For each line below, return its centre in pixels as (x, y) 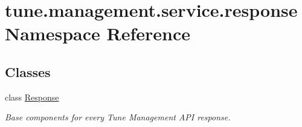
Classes (28, 71)
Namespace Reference (98, 33)
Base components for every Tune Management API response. (118, 117)
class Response (32, 97)
